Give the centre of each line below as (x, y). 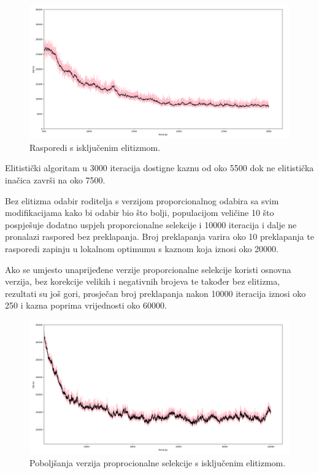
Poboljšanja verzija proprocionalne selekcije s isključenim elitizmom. (158, 462)
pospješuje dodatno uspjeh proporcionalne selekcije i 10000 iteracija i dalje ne (151, 224)
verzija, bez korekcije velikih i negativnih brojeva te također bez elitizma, (143, 281)
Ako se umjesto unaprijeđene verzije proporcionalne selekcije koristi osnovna (148, 269)
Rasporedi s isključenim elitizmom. (95, 147)
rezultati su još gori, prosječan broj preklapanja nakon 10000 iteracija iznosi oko (156, 293)
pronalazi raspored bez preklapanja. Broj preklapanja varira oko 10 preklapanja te (159, 237)
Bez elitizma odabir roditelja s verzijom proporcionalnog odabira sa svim (142, 200)
